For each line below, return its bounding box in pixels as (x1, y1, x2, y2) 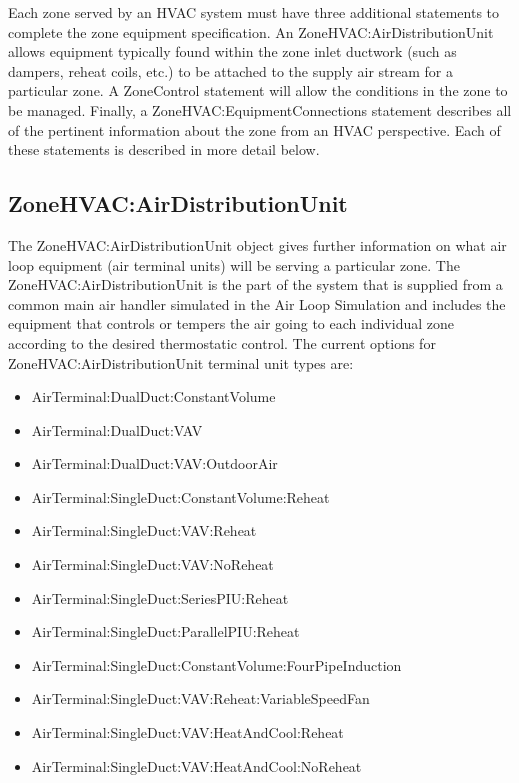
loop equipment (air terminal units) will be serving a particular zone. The (8, 254, 460, 275)
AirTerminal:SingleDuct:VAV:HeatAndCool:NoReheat (31, 755, 362, 776)
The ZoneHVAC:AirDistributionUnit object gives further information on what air (8, 234, 507, 255)
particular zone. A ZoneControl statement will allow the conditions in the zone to (8, 80, 508, 101)
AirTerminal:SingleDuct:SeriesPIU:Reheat (31, 587, 289, 608)
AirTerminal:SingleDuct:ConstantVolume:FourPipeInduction (31, 654, 402, 675)
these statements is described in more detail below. (8, 139, 320, 160)
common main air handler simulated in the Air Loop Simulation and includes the (8, 293, 506, 314)
